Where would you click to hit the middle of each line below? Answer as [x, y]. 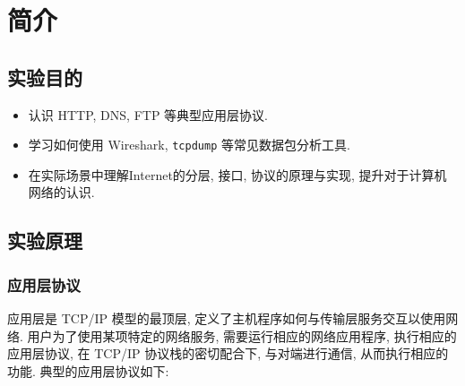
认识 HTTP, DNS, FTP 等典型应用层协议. [148, 114]
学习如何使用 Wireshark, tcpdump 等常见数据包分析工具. [189, 145]
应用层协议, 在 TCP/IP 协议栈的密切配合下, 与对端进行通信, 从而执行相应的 [228, 353]
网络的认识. [61, 192]
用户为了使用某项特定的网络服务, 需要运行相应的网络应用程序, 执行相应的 [242, 335]
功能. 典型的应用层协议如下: [88, 370]
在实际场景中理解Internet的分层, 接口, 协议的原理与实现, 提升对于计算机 [237, 174]
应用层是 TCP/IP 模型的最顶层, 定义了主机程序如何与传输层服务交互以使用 [227, 318]
